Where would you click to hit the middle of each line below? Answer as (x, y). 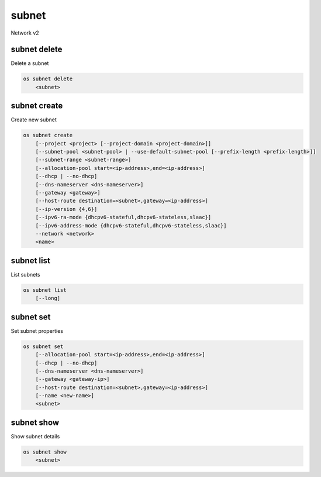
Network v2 (25, 33)
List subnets (25, 274)
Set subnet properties (37, 331)
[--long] (48, 298)
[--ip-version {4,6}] (66, 209)
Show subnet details (35, 436)
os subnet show (45, 452)
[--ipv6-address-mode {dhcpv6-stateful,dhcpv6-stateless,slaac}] (131, 225)
